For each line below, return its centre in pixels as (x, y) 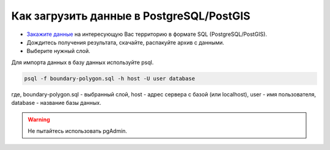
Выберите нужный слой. (58, 51)
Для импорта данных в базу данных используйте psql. (82, 62)
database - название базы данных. (57, 103)
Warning (39, 120)
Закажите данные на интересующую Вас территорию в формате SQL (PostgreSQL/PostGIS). (147, 34)
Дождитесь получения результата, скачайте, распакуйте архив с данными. (125, 42)
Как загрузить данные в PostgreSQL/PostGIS (131, 16)
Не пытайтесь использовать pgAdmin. (78, 130)
